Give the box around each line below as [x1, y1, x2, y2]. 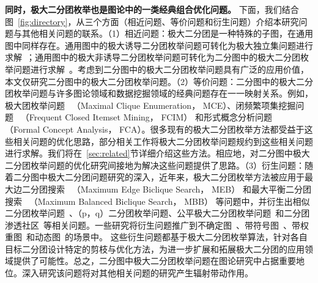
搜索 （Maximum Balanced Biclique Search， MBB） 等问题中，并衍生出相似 [5, 194, 310, 207]
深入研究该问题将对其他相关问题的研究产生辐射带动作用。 [21, 266, 253, 279]
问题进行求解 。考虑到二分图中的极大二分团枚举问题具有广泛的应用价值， [13, 62, 309, 75]
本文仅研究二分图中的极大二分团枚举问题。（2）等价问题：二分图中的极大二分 [5, 75, 313, 87]
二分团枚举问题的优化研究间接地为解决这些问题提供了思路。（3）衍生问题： [5, 158, 305, 171]
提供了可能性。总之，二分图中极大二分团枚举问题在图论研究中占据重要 [13, 254, 296, 267]
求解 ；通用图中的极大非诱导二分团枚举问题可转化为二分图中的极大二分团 [5, 51, 300, 64]
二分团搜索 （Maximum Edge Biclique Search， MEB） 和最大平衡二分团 [21, 182, 311, 195]
